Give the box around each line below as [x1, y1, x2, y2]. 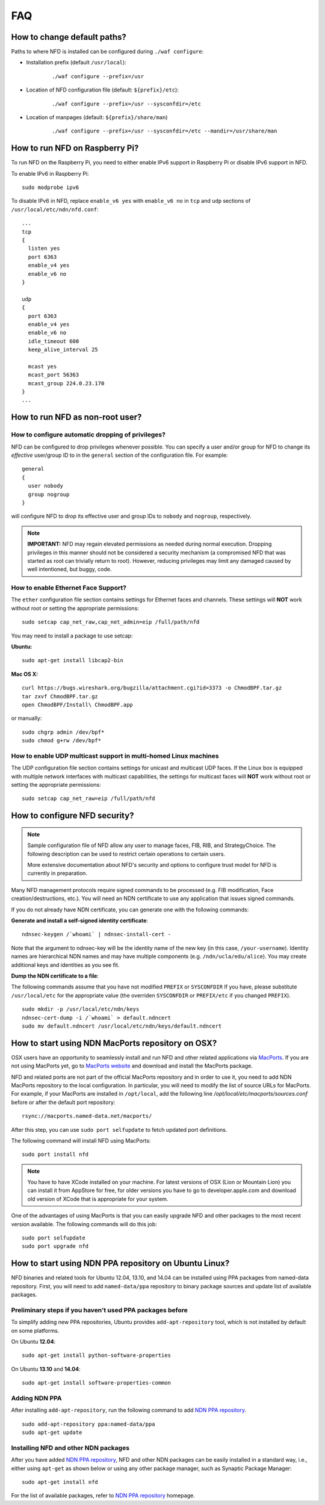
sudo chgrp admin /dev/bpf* [22, 728, 105, 736]
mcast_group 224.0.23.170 [28, 380, 105, 386]
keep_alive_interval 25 [28, 346, 99, 353]
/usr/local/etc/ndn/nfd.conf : [11, 205, 99, 213]
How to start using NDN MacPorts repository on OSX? [11, 1038, 217, 1048]
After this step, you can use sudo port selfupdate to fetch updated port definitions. [11, 1126, 227, 1133]
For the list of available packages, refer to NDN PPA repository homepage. [11, 1492, 195, 1499]
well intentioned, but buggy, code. [27, 566, 112, 573]
